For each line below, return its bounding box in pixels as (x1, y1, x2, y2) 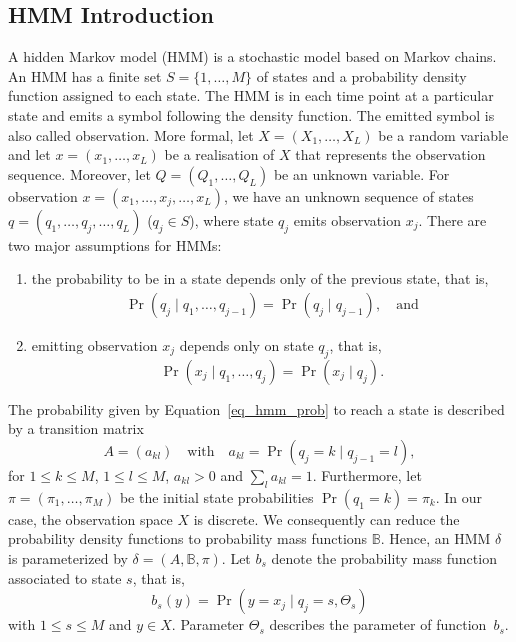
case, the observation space (8, 508, 173, 529)
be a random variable (378, 124, 509, 145)
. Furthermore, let (312, 464, 422, 485)
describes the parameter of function (269, 614, 487, 635)
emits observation (293, 209, 401, 230)
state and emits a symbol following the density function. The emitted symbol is (8, 104, 495, 125)
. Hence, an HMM (380, 528, 491, 549)
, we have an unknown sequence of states (223, 185, 474, 206)
